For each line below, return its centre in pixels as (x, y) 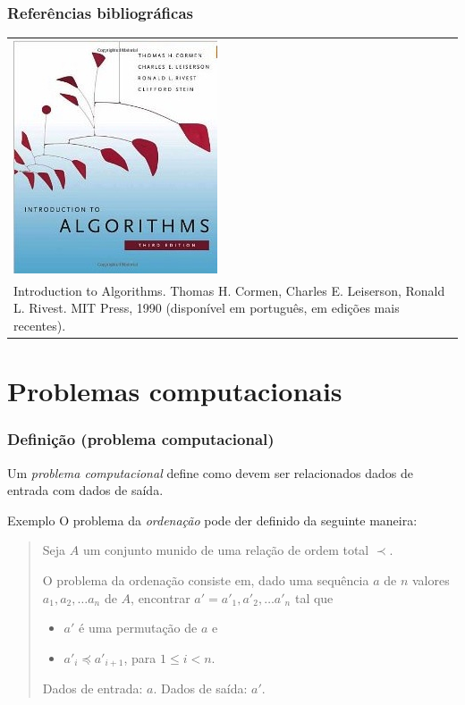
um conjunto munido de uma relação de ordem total (226, 550)
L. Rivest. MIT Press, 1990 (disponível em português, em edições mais (207, 308)
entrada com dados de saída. (85, 490)
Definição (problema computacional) (141, 439)
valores (431, 580)
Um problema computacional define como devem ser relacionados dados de (210, 472)
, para (140, 657)
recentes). (40, 325)
